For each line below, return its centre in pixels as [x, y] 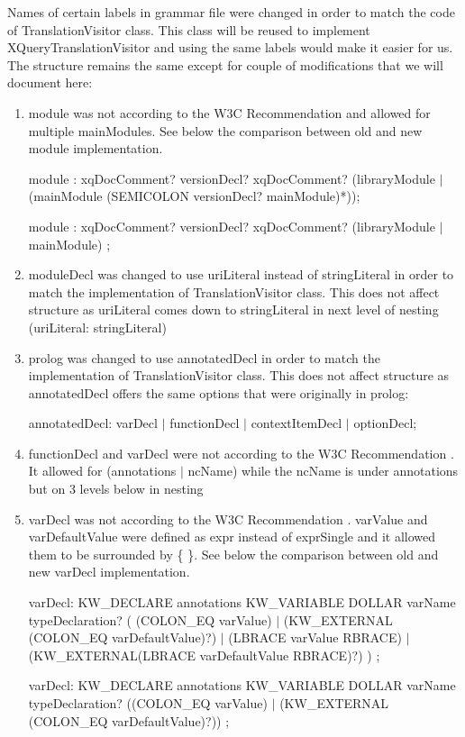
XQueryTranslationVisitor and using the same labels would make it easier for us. [230, 47]
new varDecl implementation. [109, 572]
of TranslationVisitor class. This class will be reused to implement [189, 29]
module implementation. [96, 148]
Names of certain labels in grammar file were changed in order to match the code [231, 12]
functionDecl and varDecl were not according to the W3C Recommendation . [241, 453]
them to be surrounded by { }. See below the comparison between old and [233, 554]
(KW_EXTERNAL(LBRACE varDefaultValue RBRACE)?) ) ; [204, 655]
